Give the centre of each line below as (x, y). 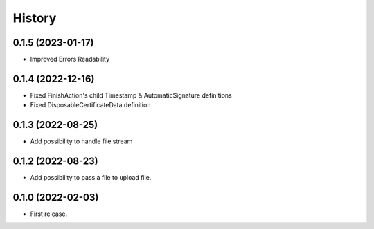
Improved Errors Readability (70, 59)
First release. (49, 214)
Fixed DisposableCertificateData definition (90, 105)
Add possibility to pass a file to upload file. (91, 178)
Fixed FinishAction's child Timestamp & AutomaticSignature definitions (131, 95)
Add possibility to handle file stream (81, 141)
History (35, 18)
